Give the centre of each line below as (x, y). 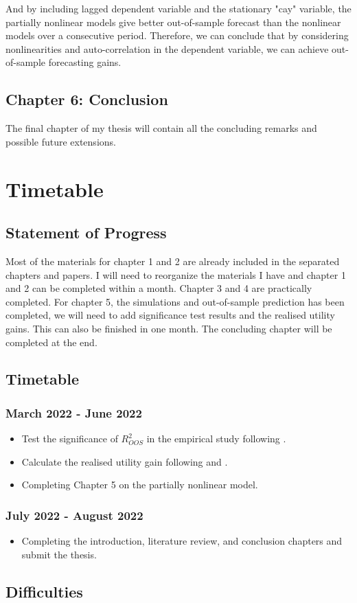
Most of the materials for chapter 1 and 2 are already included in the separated (173, 261)
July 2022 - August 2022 (74, 515)
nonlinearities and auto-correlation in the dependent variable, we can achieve (167, 48)
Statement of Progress (86, 232)
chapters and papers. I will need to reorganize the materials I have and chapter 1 (176, 274)
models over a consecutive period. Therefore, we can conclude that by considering (177, 35)
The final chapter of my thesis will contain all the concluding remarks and (161, 128)
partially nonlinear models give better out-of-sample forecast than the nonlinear (173, 22)
